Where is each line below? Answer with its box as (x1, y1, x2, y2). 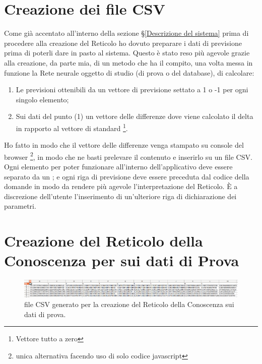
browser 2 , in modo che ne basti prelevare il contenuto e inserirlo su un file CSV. (4, 150, 252, 162)
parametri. (4, 201, 36, 211)
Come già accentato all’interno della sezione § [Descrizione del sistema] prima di (4, 28, 249, 38)
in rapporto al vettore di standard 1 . (16, 121, 128, 133)
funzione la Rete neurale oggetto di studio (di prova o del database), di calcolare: (4, 67, 254, 78)
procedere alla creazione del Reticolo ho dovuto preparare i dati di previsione (4, 37, 242, 48)
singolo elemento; (16, 94, 69, 104)
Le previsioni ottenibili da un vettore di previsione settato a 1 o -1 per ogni (16, 84, 248, 95)
